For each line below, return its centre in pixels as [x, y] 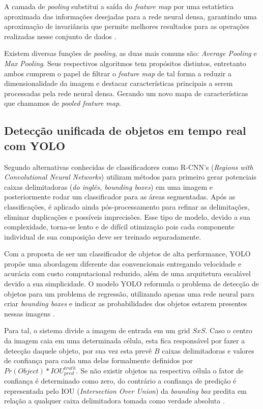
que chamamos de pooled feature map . [63, 103]
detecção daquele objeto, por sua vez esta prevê [78, 350]
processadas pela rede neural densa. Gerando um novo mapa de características [126, 93]
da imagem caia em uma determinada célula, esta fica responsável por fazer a [125, 341]
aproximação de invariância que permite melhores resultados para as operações [127, 26]
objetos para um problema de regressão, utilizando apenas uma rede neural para [129, 293]
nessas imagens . [30, 313]
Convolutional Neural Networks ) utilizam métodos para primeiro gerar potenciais [130, 177]
